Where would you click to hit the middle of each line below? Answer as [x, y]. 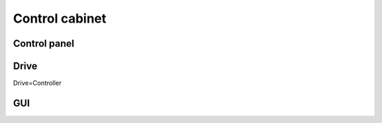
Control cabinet [60, 18]
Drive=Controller [37, 83]
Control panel [44, 43]
